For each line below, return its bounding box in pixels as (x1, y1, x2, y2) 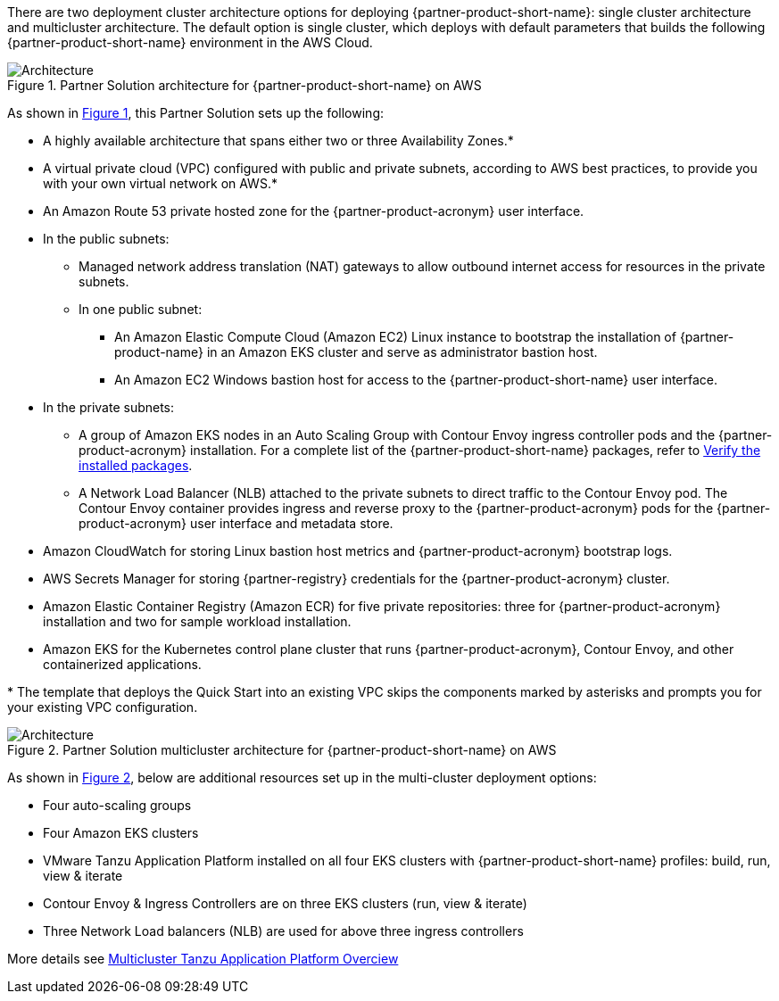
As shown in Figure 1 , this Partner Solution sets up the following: (7, 105, 384, 120)
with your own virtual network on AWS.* (43, 176, 278, 191)
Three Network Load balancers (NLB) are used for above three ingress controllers (43, 923, 524, 939)
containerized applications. (43, 657, 202, 672)
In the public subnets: (43, 231, 170, 246)
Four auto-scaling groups (43, 798, 192, 813)
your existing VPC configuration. (7, 699, 198, 715)
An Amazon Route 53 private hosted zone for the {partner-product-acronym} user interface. (43, 203, 584, 219)
